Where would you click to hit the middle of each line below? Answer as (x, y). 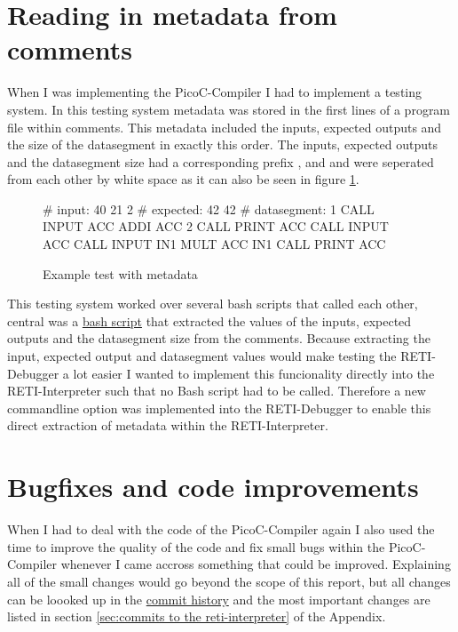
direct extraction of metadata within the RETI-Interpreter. (168, 425)
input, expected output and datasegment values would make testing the (202, 356)
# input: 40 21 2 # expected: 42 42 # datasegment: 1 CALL (209, 208)
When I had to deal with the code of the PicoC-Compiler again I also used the (221, 529)
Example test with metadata (120, 273)
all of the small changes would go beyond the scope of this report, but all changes (229, 581)
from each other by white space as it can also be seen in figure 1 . (183, 179)
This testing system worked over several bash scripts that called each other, (213, 304)
